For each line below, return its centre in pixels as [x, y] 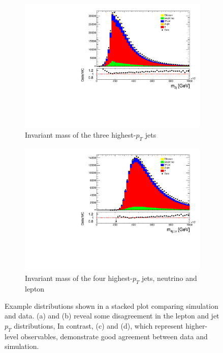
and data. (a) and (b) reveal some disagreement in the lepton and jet [112, 316]
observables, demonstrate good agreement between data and [114, 336]
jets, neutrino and [169, 278]
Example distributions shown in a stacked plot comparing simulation [112, 306]
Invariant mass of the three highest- [81, 134]
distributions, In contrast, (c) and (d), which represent [99, 325]
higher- [197, 325]
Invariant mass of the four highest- [79, 278]
